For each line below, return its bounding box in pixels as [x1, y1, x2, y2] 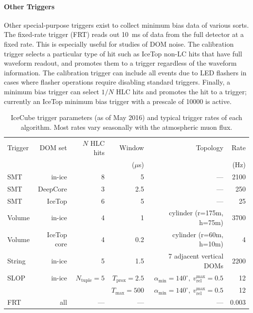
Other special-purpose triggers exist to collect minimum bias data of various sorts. [4, 19, 249, 30]
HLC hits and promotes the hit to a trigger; [116, 86, 247, 96]
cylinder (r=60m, [172, 229, 224, 239]
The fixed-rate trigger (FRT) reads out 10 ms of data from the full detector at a [4, 29, 244, 39]
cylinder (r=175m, [169, 208, 224, 218]
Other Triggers [4, 1, 55, 11]
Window [119, 142, 144, 153]
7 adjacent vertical [168, 251, 224, 261]
